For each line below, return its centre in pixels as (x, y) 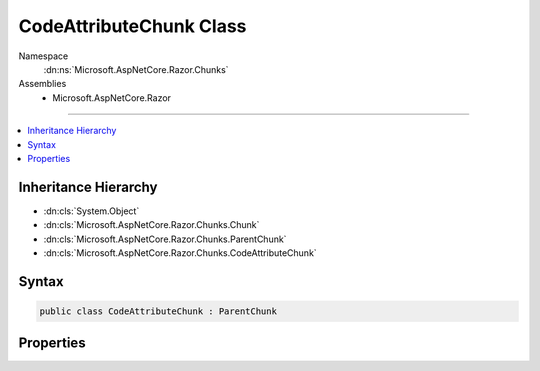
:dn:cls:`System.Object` (91, 211)
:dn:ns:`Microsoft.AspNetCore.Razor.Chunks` (136, 69)
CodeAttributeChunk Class (132, 26)
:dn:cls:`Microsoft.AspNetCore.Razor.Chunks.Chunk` (151, 225)
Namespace (43, 56)
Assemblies (42, 84)
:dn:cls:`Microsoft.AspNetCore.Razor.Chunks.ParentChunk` (165, 239)
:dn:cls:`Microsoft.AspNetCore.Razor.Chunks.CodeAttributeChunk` (180, 252)
